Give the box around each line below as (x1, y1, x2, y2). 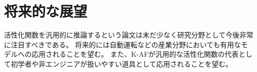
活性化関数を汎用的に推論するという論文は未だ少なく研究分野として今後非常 (4, 30, 254, 40)
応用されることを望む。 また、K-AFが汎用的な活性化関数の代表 (31, 49, 239, 59)
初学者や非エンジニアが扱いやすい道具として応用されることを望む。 (10, 58, 233, 69)
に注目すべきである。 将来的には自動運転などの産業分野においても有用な (4, 39, 241, 49)
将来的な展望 (4, 1, 88, 21)
